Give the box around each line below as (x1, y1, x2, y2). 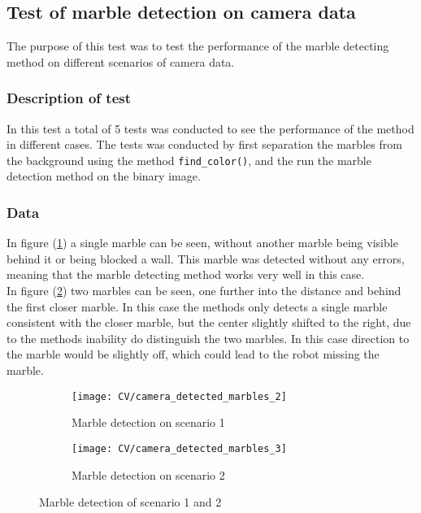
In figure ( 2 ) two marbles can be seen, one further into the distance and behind (7, 282, 401, 299)
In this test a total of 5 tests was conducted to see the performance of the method (7, 120, 414, 137)
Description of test (7, 88, 132, 108)
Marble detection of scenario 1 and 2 (39, 493, 222, 511)
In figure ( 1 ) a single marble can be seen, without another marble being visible (7, 234, 398, 251)
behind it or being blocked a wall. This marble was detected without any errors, (7, 250, 405, 267)
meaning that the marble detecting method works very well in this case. (7, 266, 365, 283)
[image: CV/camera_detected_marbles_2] (72, 390, 287, 402)
